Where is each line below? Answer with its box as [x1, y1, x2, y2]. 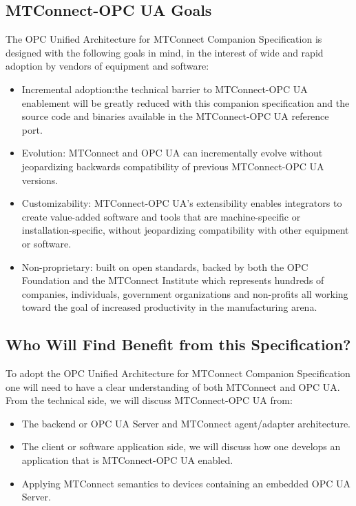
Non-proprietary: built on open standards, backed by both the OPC [21, 259, 308, 274]
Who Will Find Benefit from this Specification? [6, 334, 351, 355]
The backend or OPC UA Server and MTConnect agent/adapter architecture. [21, 416, 350, 430]
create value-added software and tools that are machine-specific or [21, 209, 301, 223]
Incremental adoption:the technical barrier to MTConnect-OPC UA [21, 81, 308, 96]
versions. [21, 172, 59, 187]
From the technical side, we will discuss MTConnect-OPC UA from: [6, 393, 293, 407]
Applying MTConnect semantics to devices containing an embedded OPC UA [21, 476, 350, 490]
